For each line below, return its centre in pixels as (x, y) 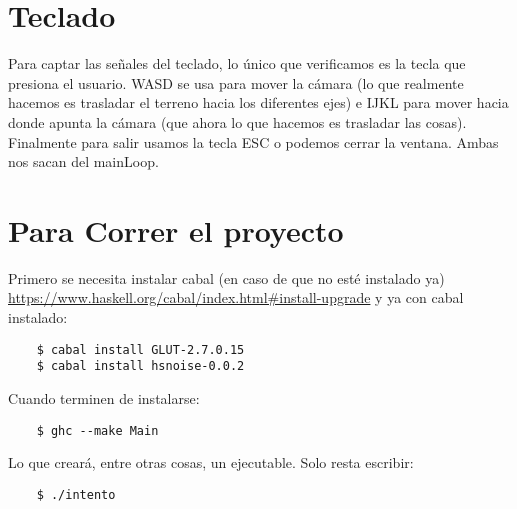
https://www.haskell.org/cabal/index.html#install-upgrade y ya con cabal (236, 297)
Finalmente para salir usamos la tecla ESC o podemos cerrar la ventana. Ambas (253, 141)
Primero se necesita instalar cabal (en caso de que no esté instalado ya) (226, 277)
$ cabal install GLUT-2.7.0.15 (140, 349)
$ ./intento (76, 494)
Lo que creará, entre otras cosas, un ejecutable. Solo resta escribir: (211, 462)
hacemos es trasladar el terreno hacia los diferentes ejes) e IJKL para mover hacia (258, 102)
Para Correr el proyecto (176, 229)
